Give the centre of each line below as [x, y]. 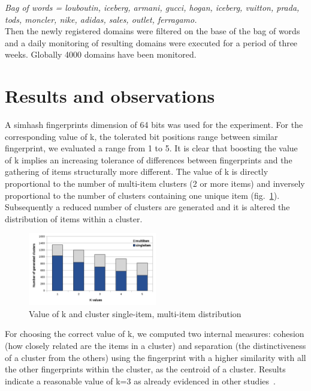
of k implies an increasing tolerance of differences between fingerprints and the [149, 159]
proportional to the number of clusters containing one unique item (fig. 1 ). [142, 195]
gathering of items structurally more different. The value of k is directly [137, 171]
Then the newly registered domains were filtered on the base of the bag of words [153, 31]
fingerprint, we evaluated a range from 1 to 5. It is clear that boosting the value [151, 148]
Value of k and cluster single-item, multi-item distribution [135, 313]
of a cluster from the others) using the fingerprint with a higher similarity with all [155, 357]
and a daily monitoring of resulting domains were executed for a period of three [151, 42]
